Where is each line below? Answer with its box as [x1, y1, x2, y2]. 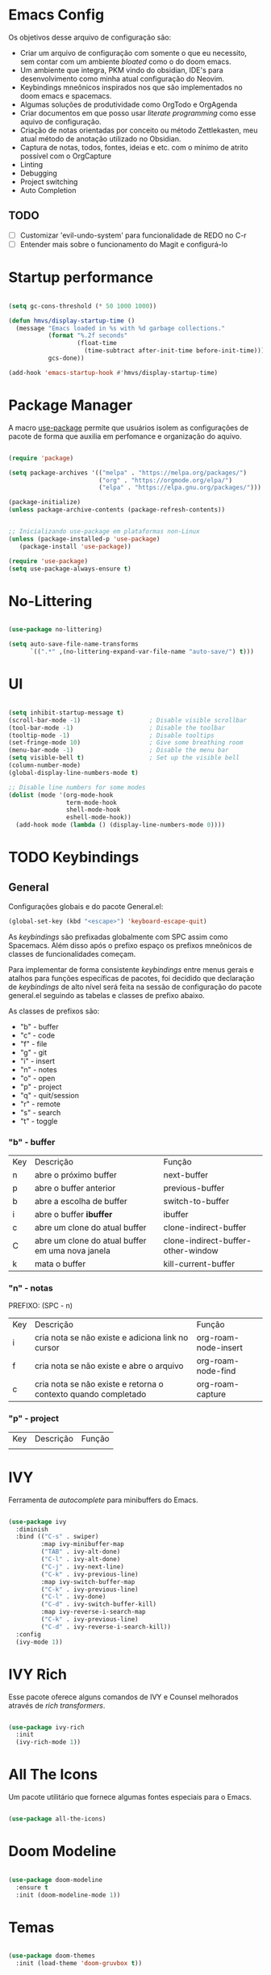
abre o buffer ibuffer [35, 1209, 113, 1220]
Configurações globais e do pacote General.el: [8, 902, 164, 911]
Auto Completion [19, 185, 77, 195]
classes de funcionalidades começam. [8, 949, 136, 958]
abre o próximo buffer [35, 1169, 117, 1181]
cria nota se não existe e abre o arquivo [35, 1360, 184, 1371]
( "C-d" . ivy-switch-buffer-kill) [40, 1600, 157, 1609]
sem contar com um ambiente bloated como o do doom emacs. [19, 57, 231, 66]
